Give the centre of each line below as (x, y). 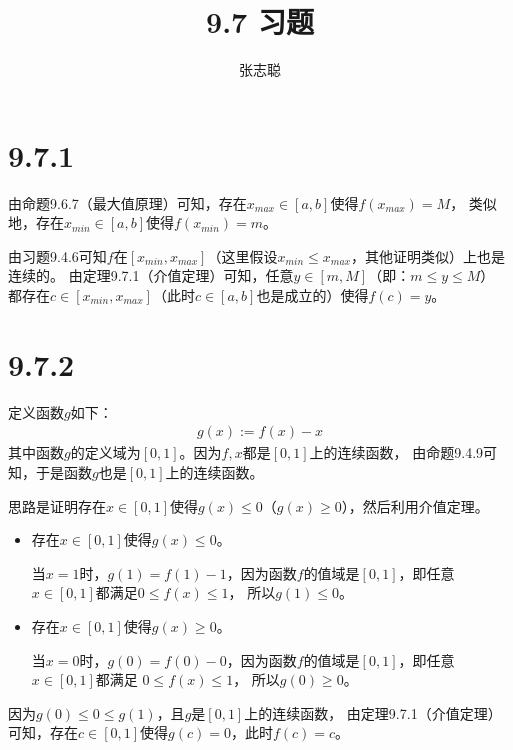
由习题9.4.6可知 (57, 255)
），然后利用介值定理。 (415, 505)
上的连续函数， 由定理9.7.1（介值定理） (373, 712)
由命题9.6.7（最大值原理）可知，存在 (127, 202)
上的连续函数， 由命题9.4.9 (396, 452)
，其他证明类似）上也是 (428, 255)
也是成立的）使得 (312, 295)
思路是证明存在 (57, 505)
